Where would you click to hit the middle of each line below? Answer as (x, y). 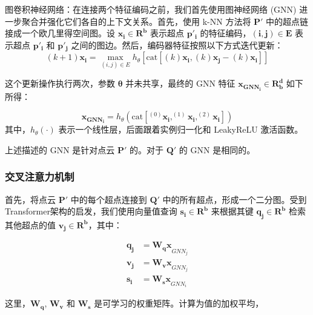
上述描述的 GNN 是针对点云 (60, 149)
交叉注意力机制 (40, 177)
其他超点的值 (30, 224)
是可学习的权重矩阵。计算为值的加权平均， (179, 303)
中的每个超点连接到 (109, 199)
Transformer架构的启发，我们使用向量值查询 (91, 211)
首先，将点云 (30, 199)
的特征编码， (226, 33)
